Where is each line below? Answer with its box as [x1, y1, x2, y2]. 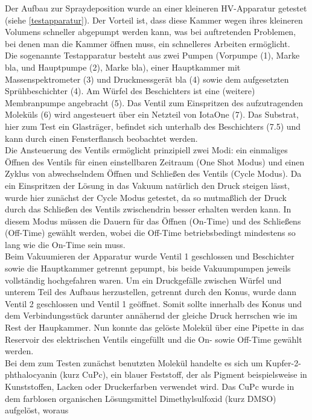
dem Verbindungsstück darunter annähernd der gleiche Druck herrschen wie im [5, 309, 298, 322]
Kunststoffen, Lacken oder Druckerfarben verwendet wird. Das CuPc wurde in [5, 380, 294, 392]
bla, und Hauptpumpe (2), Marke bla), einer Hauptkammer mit [5, 60, 241, 73]
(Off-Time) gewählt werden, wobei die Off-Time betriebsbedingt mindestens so [5, 226, 296, 239]
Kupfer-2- [266, 356, 301, 369]
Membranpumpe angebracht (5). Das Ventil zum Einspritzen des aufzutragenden [5, 96, 303, 109]
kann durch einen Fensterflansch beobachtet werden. [5, 132, 198, 144]
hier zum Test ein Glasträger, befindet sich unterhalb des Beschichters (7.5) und [5, 119, 301, 132]
